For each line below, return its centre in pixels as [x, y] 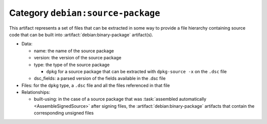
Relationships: [36, 92]
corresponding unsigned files [64, 113]
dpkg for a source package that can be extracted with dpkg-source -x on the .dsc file [136, 71]
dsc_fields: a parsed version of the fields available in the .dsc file [100, 79]
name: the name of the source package [74, 51]
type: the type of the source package [72, 65]
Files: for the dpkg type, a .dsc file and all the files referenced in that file [96, 85]
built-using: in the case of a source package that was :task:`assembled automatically [120, 99]
